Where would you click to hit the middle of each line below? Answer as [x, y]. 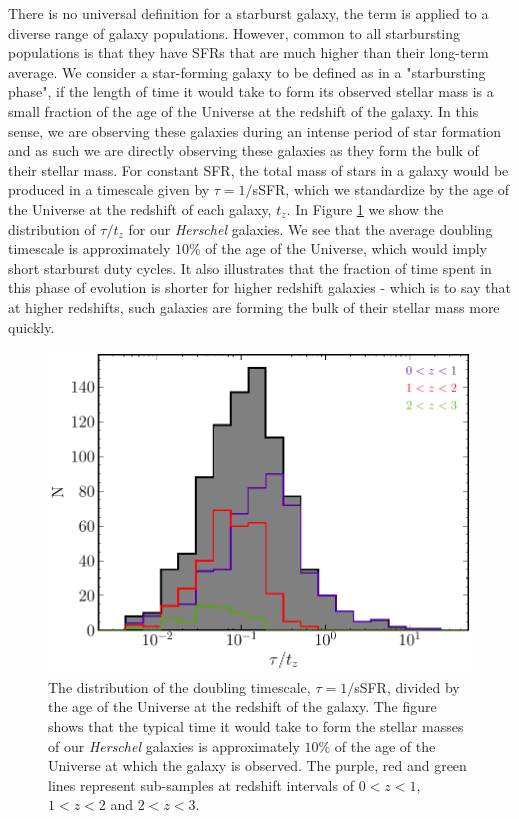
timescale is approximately [89, 248]
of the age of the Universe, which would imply [346, 248]
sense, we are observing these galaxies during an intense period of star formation [255, 130]
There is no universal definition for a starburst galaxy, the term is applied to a [248, 13]
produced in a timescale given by [109, 189]
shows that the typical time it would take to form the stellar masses [256, 725]
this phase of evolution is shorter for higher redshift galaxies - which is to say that [259, 287]
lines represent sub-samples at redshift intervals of [201, 784]
